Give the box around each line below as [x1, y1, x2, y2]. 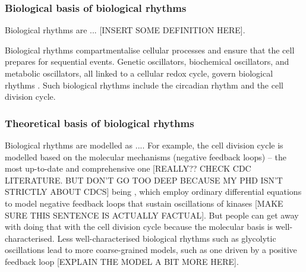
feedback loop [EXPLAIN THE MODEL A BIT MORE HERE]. [5, 255, 239, 267]
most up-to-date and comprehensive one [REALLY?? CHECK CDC [5, 162, 251, 175]
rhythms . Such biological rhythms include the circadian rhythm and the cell [5, 78, 283, 91]
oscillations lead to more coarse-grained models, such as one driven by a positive [5, 243, 297, 256]
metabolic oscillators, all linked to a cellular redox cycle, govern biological [5, 67, 273, 79]
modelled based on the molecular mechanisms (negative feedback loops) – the [5, 150, 286, 163]
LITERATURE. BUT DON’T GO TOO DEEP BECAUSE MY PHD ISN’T [5, 173, 283, 186]
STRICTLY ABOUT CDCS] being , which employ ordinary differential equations [5, 185, 302, 198]
